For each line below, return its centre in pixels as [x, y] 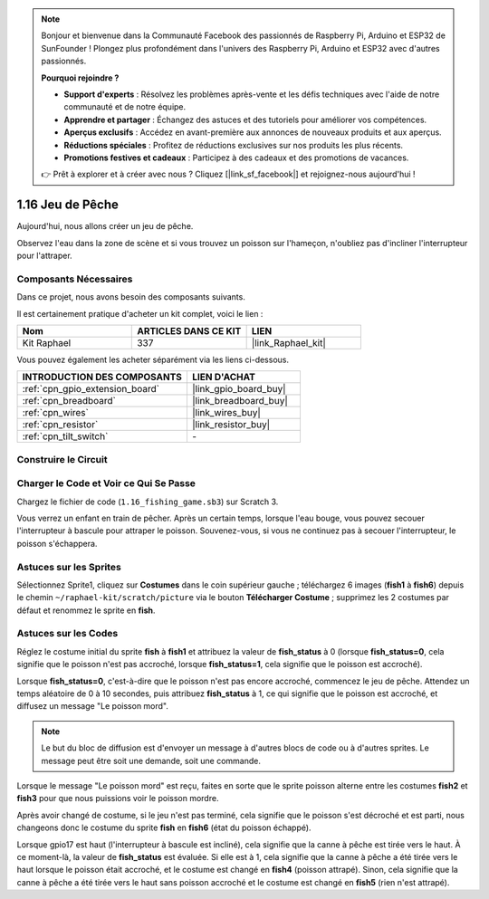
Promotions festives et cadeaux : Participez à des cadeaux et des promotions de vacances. [236, 158]
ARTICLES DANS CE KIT [189, 330]
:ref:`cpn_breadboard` [69, 401]
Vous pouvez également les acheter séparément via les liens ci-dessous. [153, 359]
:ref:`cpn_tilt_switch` [65, 436]
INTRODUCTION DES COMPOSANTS [102, 378]
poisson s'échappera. [57, 543]
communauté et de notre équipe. [125, 107]
